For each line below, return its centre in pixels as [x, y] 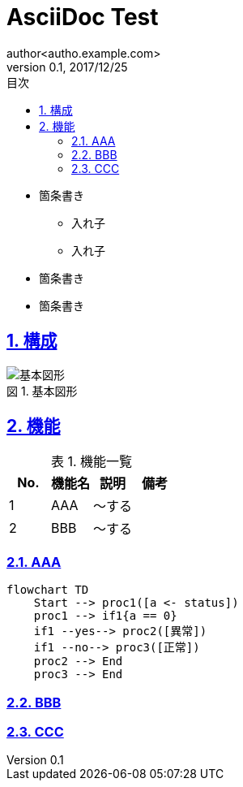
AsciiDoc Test [83, 17]
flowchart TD [48, 590]
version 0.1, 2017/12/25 [67, 67]
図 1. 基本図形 [42, 391]
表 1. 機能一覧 [92, 462]
